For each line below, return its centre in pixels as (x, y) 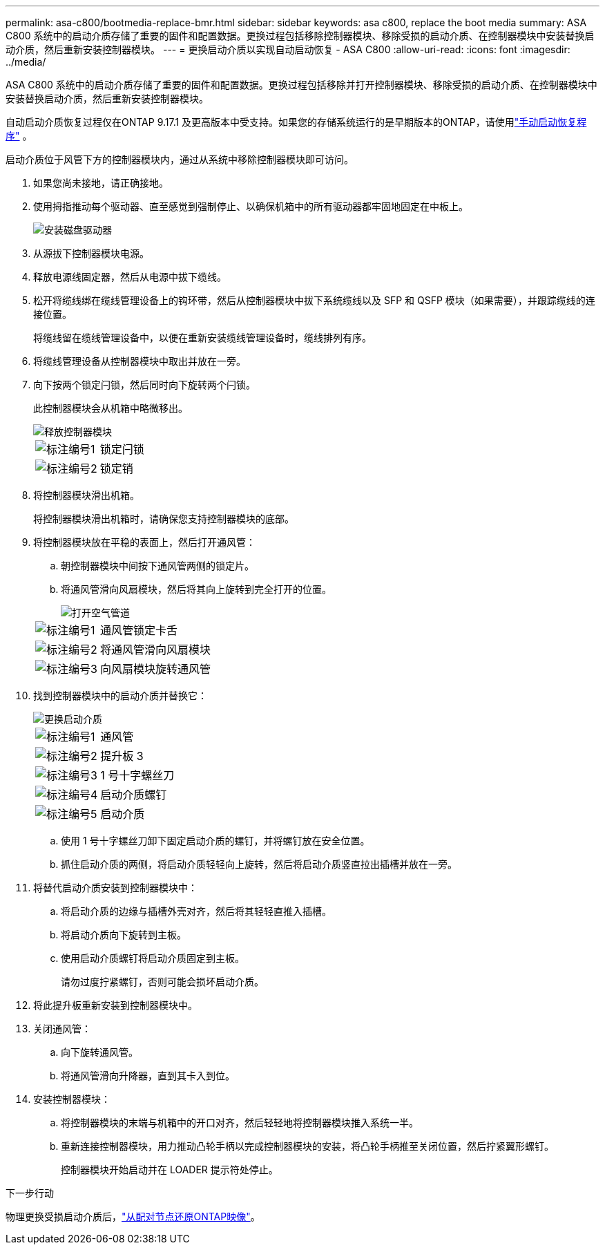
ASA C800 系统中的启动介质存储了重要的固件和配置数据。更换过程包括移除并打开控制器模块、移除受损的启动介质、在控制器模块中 (301, 85)
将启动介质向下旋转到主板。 (124, 935)
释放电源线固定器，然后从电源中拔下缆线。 (130, 277)
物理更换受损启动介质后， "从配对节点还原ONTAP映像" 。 (133, 1216)
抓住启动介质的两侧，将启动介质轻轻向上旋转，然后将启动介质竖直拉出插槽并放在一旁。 (259, 864)
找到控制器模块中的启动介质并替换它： (120, 695)
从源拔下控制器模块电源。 (91, 253)
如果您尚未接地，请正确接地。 (101, 183)
